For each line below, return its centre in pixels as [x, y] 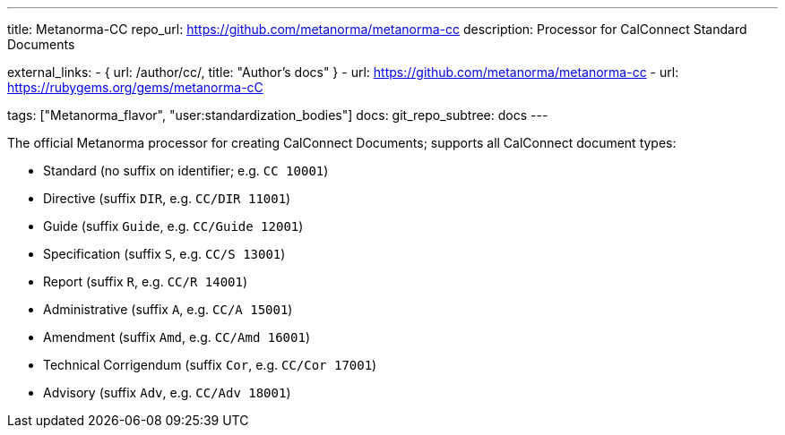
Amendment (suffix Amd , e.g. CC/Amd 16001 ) [177, 337]
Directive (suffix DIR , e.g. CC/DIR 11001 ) [167, 198]
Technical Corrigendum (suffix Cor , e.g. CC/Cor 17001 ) [210, 365]
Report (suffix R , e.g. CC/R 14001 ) [146, 281]
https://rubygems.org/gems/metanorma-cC [135, 87]
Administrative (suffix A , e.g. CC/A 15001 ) [168, 309]
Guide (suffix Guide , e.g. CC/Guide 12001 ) [173, 226]
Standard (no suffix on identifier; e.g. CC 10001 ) [186, 171]
